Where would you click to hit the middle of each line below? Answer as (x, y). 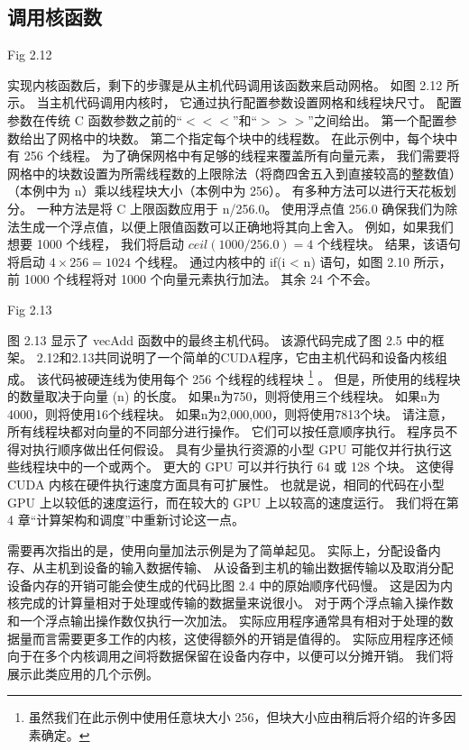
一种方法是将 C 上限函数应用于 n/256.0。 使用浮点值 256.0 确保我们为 (241, 208)
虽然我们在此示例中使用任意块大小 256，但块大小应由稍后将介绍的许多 (236, 717)
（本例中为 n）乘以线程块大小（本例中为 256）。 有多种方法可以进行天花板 (225, 191)
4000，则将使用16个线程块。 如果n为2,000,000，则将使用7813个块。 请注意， (230, 413)
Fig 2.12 (30, 55)
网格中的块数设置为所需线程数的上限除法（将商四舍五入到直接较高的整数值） (234, 173)
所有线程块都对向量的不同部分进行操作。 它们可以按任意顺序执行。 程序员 (226, 431)
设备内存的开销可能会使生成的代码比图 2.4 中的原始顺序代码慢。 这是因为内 (230, 585)
